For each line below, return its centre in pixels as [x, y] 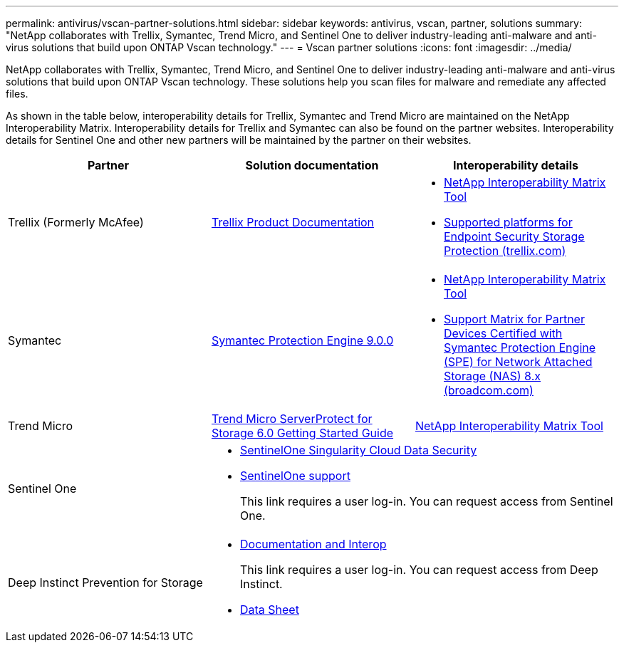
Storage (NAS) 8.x [492, 376]
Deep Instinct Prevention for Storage [105, 582]
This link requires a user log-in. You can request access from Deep [419, 570]
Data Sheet [269, 610]
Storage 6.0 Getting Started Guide [302, 433]
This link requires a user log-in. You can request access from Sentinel [426, 501]
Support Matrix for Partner [514, 319]
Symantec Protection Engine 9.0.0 [302, 340]
